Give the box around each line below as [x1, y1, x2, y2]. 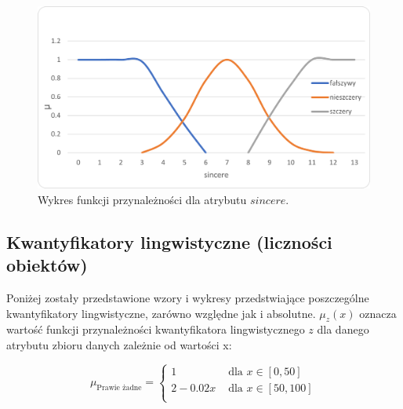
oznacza [359, 305, 397, 321]
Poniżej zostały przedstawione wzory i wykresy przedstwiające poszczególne [6, 290, 369, 306]
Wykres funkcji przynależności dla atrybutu [38, 191, 247, 207]
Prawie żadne [96, 384, 142, 393]
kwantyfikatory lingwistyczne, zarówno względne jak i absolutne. [6, 305, 316, 321]
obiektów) [6, 253, 88, 277]
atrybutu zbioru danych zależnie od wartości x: [6, 337, 232, 353]
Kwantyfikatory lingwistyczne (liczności [6, 229, 332, 254]
